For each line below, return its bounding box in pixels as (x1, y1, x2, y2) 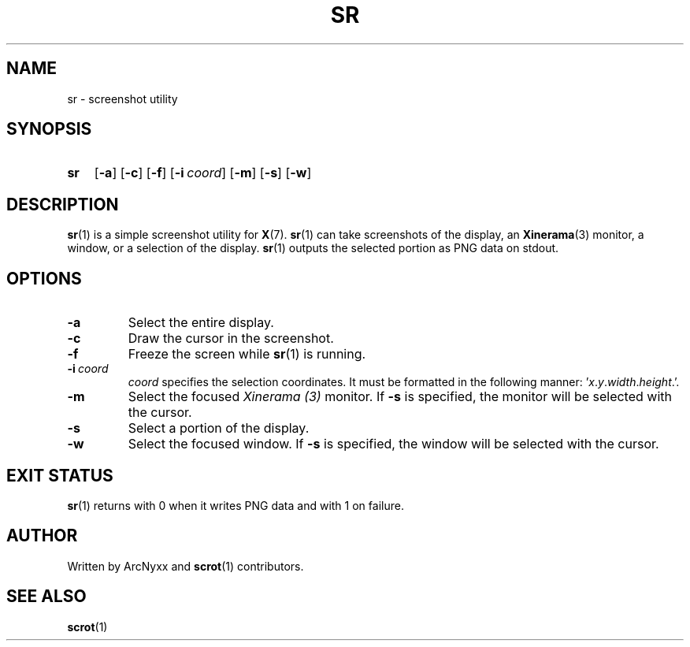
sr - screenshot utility (67, 91, 178, 106)
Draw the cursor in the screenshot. (128, 330, 334, 347)
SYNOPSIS (6, 119, 92, 139)
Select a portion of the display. (128, 420, 310, 437)
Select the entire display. (128, 314, 274, 331)
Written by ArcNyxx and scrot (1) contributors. (67, 559, 304, 573)
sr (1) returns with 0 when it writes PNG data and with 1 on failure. (67, 498, 404, 512)
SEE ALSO (6, 586, 87, 607)
